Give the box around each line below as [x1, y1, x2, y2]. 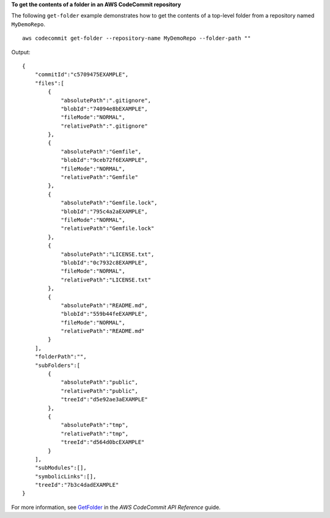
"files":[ [34, 79, 64, 87]
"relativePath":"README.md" [61, 327, 145, 335]
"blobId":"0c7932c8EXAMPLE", [61, 259, 148, 266]
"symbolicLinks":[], [34, 473, 97, 480]
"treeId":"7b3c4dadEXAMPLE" [34, 481, 119, 489]
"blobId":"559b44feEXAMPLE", [61, 310, 148, 318]
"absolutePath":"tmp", [61, 421, 129, 429]
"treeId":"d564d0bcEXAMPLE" [61, 439, 145, 446]
